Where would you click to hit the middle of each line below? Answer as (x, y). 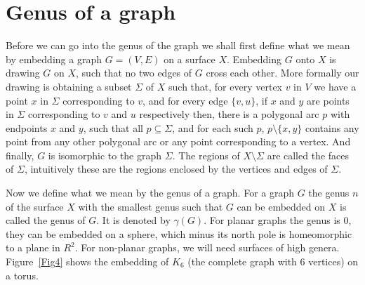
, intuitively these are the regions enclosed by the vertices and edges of (176, 169)
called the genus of (46, 220)
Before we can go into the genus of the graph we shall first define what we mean (178, 45)
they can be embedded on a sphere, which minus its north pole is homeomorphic (179, 233)
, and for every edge (185, 100)
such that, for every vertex (225, 86)
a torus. (22, 275)
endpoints (27, 127)
